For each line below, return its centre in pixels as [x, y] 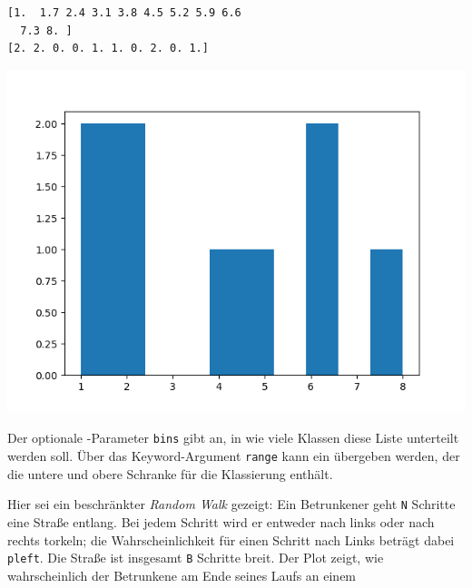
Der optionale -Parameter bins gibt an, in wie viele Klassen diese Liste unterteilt [233, 438]
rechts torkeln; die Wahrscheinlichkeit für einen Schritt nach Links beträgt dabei [231, 539]
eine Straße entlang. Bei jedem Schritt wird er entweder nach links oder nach [221, 521]
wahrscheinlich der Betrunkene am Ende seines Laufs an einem [182, 575]
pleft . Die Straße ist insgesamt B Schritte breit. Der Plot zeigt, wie [196, 558]
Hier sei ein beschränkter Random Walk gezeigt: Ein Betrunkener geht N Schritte [231, 504]
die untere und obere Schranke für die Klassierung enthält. [170, 473]
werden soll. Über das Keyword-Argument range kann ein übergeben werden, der [234, 456]
